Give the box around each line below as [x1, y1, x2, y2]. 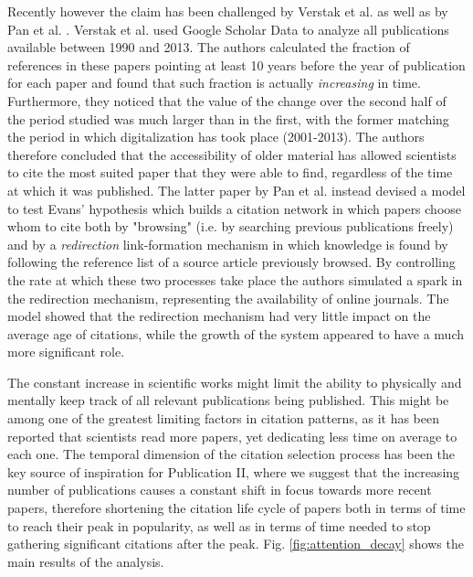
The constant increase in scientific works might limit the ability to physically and [7, 372, 462, 391]
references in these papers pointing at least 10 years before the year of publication [7, 55, 466, 74]
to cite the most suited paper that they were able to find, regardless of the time [7, 163, 453, 182]
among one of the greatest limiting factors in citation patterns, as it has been [7, 409, 439, 428]
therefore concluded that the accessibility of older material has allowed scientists [7, 144, 457, 164]
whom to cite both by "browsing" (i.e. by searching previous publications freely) [7, 217, 454, 236]
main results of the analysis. [7, 551, 164, 571]
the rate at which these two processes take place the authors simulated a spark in [7, 270, 463, 289]
